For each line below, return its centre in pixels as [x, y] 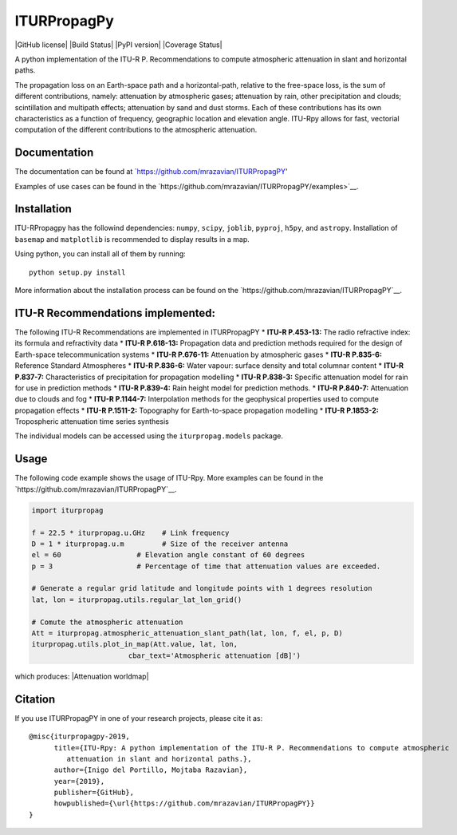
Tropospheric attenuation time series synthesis [92, 421]
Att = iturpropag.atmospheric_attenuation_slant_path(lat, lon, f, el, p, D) [187, 633]
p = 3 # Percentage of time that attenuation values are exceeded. [206, 566]
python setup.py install [77, 272]
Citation [35, 699]
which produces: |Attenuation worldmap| [82, 676]
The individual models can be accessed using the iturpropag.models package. [149, 436]
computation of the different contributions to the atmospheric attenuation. [136, 130]
